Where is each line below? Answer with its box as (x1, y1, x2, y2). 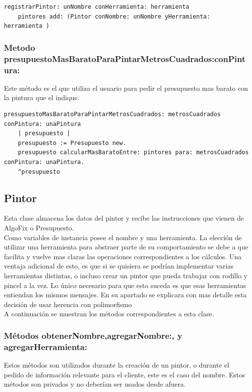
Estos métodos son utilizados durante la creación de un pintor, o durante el (4, 360, 230, 370)
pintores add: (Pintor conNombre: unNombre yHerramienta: (18, 13, 210, 20)
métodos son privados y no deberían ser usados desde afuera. (4, 379, 186, 389)
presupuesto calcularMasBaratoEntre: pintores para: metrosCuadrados (18, 149, 249, 156)
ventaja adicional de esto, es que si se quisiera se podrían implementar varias (4, 261, 234, 271)
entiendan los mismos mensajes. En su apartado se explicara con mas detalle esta (4, 289, 247, 300)
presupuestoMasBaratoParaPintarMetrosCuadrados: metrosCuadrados (4, 111, 221, 118)
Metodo (4, 41, 35, 53)
